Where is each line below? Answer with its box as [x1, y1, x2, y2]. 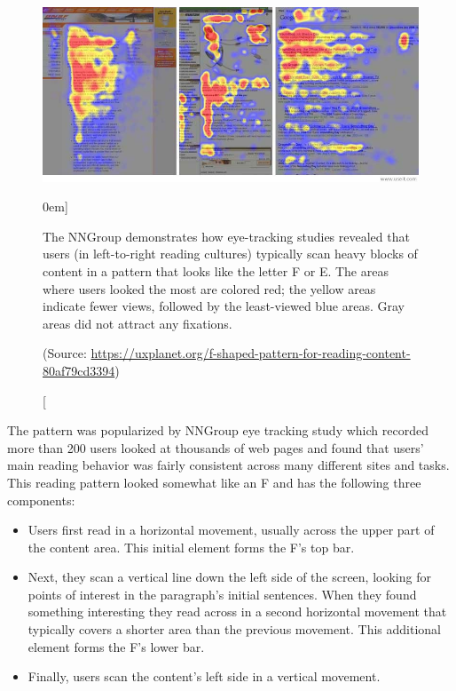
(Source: [43, 344, 87, 362]
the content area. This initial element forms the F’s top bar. [28, 537, 355, 556]
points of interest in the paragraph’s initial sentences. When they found [28, 584, 417, 603]
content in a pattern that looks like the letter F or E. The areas [43, 261, 389, 280]
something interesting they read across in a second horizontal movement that [28, 602, 447, 621]
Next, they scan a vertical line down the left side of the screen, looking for [28, 568, 431, 586]
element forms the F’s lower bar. [28, 637, 205, 655]
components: [7, 490, 75, 509]
